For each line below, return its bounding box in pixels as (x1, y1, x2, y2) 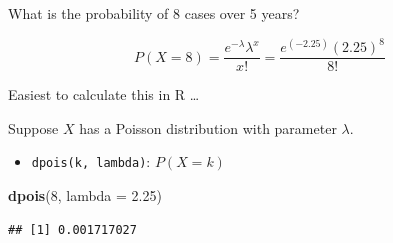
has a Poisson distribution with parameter (79, 117, 337, 138)
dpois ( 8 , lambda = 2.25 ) (8, 185, 162, 205)
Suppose (8, 117, 59, 138)
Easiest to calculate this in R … (8, 84, 200, 105)
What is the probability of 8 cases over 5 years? (8, 3, 300, 23)
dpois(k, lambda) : (31, 151, 151, 172)
